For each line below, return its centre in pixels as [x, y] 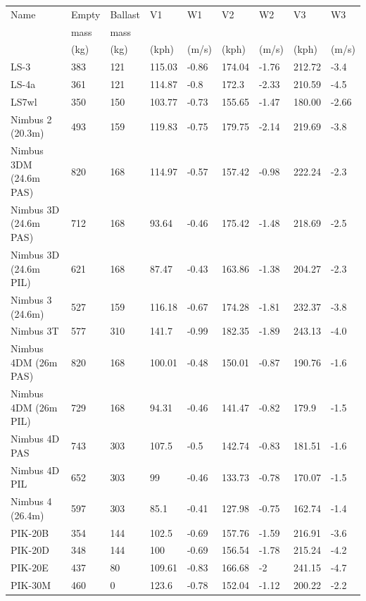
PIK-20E [30, 568]
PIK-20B [30, 532]
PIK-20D [30, 550]
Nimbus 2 [31, 119]
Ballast [125, 14]
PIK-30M [31, 585]
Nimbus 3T [35, 331]
